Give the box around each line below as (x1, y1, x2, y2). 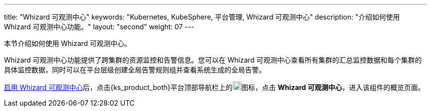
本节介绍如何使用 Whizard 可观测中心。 (4, 39, 131, 47)
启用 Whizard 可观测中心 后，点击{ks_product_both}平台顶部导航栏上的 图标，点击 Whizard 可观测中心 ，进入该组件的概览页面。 (4, 83, 425, 91)
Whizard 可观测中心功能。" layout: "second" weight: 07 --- (4, 22, 194, 31)
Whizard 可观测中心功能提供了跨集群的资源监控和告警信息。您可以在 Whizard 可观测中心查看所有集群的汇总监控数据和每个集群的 (4, 56, 422, 64)
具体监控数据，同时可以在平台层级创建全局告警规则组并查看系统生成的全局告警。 (4, 66, 266, 74)
